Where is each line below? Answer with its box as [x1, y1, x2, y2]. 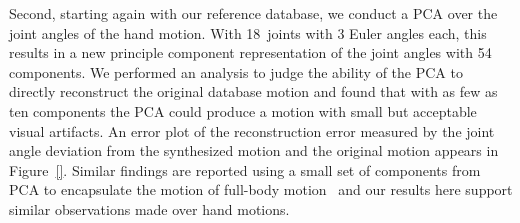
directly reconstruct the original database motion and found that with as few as [9, 81, 498, 102]
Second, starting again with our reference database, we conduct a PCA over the [9, 3, 498, 23]
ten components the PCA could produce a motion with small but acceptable [9, 100, 477, 121]
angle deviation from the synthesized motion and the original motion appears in [9, 140, 499, 161]
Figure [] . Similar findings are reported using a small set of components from [9, 159, 481, 180]
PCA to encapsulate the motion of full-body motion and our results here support [9, 179, 513, 200]
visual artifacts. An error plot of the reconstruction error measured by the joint [9, 120, 495, 141]
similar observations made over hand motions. [9, 198, 290, 219]
